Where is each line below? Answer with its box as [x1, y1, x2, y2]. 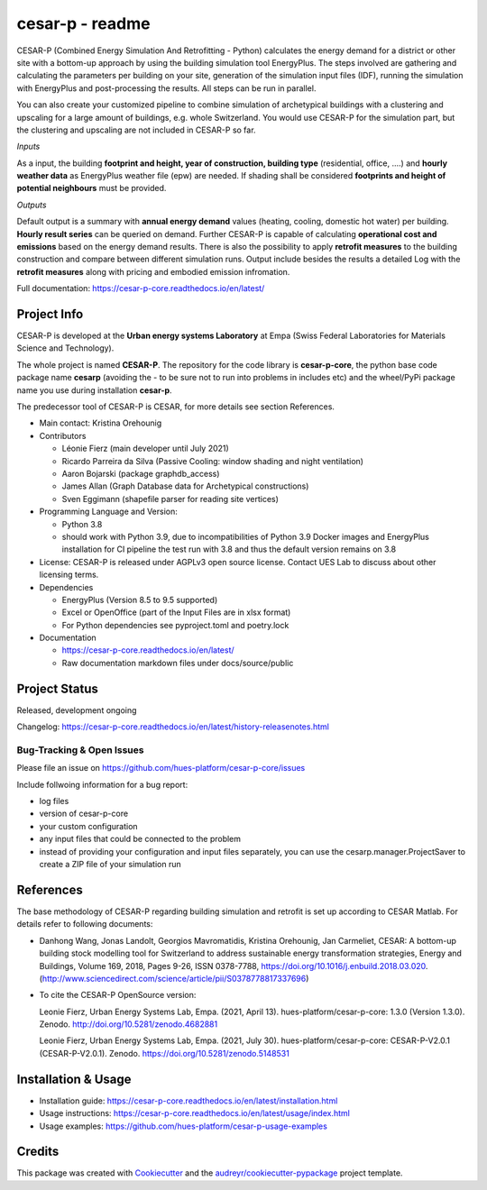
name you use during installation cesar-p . [16, 384, 172, 396]
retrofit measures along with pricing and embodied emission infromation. [16, 266, 290, 277]
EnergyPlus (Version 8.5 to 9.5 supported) [61, 594, 218, 605]
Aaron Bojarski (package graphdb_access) [61, 469, 220, 479]
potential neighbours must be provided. [16, 183, 167, 194]
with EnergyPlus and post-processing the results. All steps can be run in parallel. [16, 82, 317, 94]
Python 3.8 [61, 518, 103, 529]
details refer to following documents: [16, 919, 153, 929]
